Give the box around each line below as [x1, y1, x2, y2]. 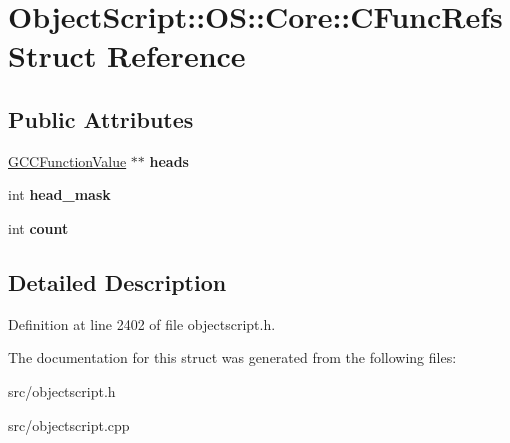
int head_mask [8, 184, 111, 205]
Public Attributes [8, 103, 194, 134]
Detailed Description [8, 266, 227, 297]
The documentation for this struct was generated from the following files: [8, 347, 457, 368]
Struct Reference [8, 35, 246, 76]
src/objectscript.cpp [8, 414, 130, 435]
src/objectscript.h [8, 380, 116, 401]
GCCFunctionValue [8, 150, 127, 171]
